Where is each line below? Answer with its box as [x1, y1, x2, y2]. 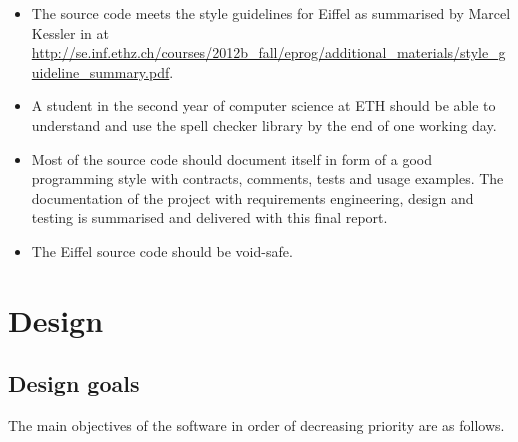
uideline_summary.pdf [31, 61, 170, 82]
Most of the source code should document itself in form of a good [31, 148, 432, 169]
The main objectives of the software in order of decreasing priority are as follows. [8, 415, 505, 436]
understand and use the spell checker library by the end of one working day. [31, 114, 497, 135]
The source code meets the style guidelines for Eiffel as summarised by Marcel [31, 3, 511, 23]
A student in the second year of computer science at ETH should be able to [31, 95, 496, 116]
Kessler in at [31, 22, 109, 43]
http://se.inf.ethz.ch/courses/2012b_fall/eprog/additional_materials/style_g [31, 42, 506, 63]
